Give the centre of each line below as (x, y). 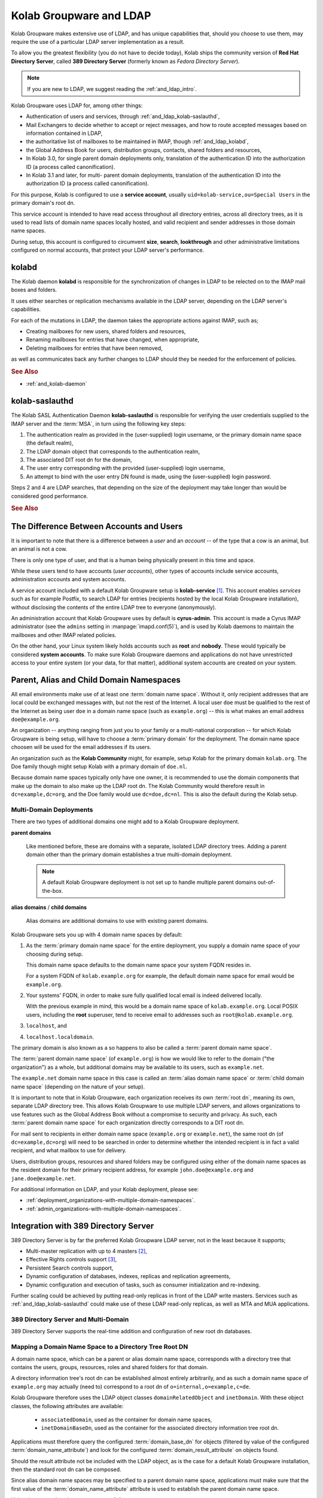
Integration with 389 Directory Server (83, 1226)
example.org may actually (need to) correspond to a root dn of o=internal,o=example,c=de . (131, 1387)
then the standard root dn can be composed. (66, 1469)
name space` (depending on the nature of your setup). (78, 1086)
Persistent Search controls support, (70, 1268)
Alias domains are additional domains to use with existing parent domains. (117, 921)
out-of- (266, 882)
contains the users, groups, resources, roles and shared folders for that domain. (110, 1367)
